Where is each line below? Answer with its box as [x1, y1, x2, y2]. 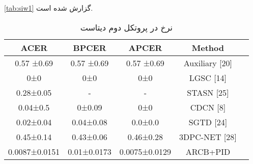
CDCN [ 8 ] [190, 101, 226, 113]
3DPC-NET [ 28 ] [179, 130, 237, 143]
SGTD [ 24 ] [188, 116, 228, 128]
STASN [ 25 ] [187, 86, 229, 98]
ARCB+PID [185, 145, 231, 157]
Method [191, 41, 224, 53]
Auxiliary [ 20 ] [183, 57, 233, 69]
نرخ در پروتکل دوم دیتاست [80, 21, 173, 33]
